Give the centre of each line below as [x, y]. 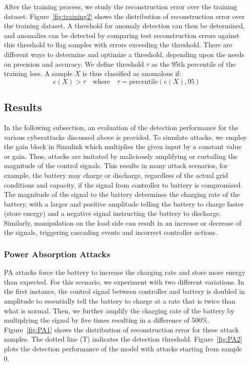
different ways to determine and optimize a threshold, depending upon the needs [124, 54]
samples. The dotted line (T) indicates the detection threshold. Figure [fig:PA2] [123, 339]
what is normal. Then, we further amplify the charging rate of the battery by [119, 310]
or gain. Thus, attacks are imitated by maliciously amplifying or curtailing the [121, 156]
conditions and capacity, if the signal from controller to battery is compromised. [123, 184]
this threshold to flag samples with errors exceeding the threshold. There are [118, 45]
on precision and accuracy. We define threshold [74, 64]
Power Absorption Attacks [57, 254]
